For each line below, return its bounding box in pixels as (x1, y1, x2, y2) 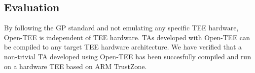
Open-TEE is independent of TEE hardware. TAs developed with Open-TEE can (4, 32, 250, 42)
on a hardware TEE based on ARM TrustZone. (4, 61, 147, 71)
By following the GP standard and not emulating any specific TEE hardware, (4, 23, 239, 33)
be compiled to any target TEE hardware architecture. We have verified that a (4, 42, 242, 52)
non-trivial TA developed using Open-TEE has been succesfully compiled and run (4, 51, 251, 61)
